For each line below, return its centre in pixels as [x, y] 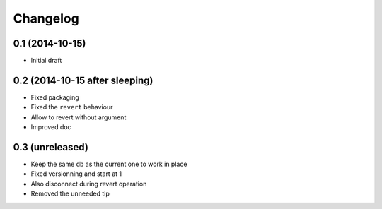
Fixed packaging [55, 97]
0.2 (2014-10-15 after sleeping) [83, 80]
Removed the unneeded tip [70, 193]
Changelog [46, 18]
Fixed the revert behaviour [72, 107]
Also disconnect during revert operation [89, 184]
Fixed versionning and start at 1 [76, 174]
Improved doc [51, 127]
